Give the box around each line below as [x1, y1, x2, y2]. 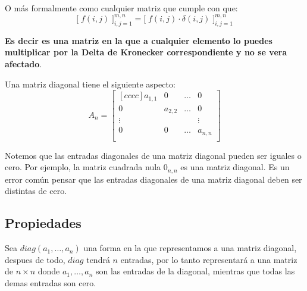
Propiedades [5, 214, 82, 232]
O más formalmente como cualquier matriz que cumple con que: [5, 2, 238, 14]
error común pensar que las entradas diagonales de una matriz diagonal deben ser [5, 173, 302, 185]
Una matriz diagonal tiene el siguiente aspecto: [5, 77, 176, 90]
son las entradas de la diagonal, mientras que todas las [95, 265, 295, 277]
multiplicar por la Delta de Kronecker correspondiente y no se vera [5, 46, 287, 58]
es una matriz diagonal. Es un [180, 161, 290, 173]
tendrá [86, 253, 110, 265]
